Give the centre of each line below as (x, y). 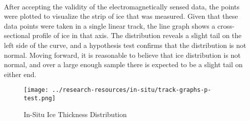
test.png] (40, 98)
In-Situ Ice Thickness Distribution (75, 114)
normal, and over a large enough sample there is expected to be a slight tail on (123, 64)
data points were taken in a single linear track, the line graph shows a (110, 25)
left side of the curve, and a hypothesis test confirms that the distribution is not (125, 45)
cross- (226, 25)
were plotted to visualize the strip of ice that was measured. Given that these (121, 16)
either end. (20, 74)
